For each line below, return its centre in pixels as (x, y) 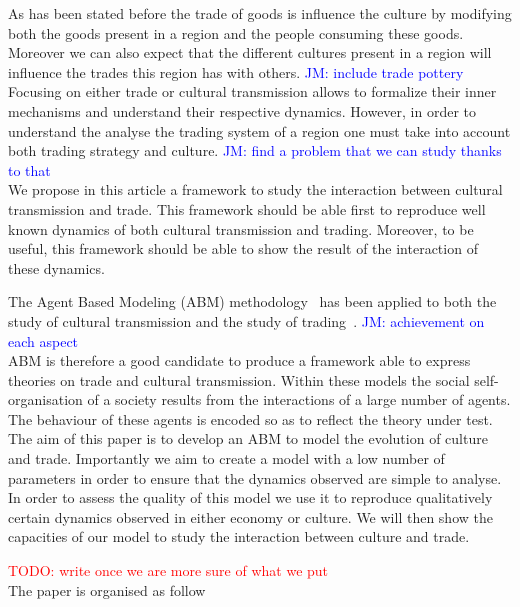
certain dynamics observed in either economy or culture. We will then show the (250, 516)
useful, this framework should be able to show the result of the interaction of (243, 248)
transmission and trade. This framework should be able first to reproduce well (247, 208)
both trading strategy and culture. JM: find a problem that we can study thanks (255, 150)
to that (29, 169)
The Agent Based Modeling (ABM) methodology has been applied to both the (252, 301)
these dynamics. (56, 267)
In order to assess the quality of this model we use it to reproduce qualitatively (250, 497)
